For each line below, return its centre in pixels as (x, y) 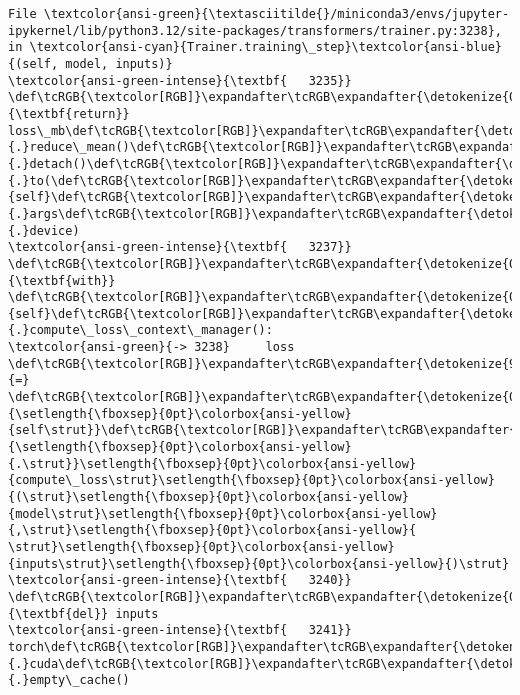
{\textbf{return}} (69, 113)
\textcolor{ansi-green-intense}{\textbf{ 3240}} (180, 580)
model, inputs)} (119, 63)
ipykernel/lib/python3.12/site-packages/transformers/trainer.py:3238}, (255, 30)
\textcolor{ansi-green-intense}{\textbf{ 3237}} (180, 247)
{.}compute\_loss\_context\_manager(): (140, 330)
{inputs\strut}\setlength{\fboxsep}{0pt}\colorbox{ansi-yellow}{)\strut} (259, 563)
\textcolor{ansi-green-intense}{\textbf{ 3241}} (180, 630)
